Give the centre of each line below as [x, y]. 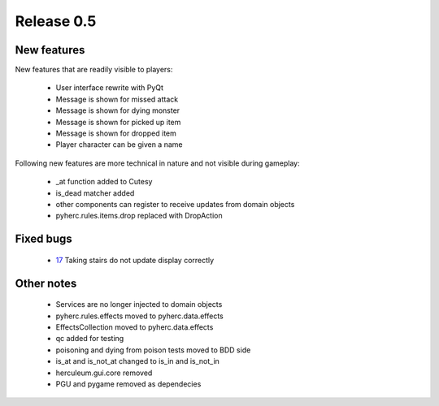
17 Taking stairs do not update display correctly [135, 260]
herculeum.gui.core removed [104, 373]
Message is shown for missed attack [117, 99]
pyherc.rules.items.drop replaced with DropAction [139, 216]
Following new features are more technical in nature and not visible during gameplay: [157, 163]
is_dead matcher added [95, 193]
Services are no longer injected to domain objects [139, 304]
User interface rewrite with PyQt [110, 88]
